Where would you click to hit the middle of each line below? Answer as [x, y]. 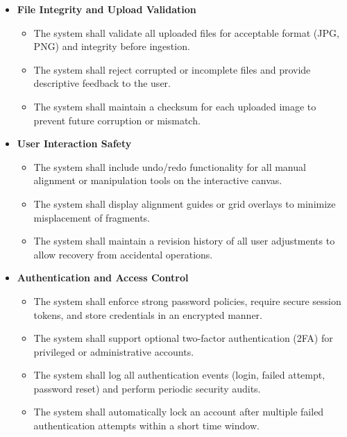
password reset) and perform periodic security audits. [147, 388]
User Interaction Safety [74, 143]
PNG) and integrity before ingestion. [112, 46]
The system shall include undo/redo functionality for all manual [170, 166]
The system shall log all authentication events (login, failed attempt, [179, 375]
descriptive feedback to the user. [102, 83]
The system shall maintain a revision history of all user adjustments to [184, 241]
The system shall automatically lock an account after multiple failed [179, 412]
